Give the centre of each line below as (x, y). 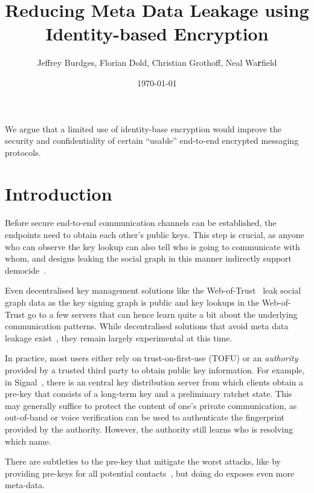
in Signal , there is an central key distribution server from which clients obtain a (154, 382)
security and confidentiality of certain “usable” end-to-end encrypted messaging (152, 140)
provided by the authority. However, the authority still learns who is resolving (149, 429)
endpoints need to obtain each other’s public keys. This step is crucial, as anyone (155, 234)
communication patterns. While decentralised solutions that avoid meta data (147, 326)
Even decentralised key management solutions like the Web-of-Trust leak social (153, 290)
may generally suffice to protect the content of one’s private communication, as (151, 405)
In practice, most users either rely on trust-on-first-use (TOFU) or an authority (152, 358)
